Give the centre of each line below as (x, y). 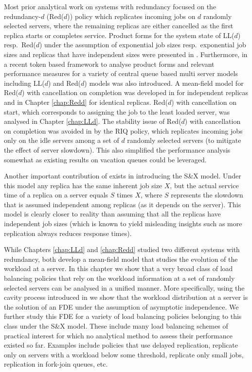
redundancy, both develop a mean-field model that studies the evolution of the (121, 259)
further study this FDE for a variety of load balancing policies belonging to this (123, 316)
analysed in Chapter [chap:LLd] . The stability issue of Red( (93, 121)
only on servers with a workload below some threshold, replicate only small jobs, (124, 354)
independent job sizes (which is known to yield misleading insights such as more (123, 224)
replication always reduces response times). (68, 233)
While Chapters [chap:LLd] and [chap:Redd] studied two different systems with (122, 249)
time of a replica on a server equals (56, 195)
